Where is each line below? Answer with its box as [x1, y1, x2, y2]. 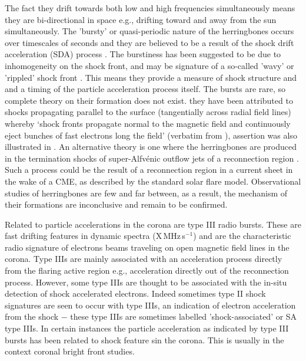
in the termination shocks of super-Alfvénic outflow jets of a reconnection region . [5, 152, 299, 164]
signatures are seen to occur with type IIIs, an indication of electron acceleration [5, 298, 296, 311]
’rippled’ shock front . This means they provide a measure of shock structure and [5, 71, 297, 83]
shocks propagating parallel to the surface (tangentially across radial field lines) [5, 106, 291, 118]
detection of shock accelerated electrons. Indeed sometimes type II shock [5, 287, 266, 300]
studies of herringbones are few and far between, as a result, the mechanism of [5, 186, 288, 199]
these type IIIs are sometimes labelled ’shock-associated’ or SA [70, 310, 297, 323]
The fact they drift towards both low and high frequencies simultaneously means [5, 2, 295, 14]
